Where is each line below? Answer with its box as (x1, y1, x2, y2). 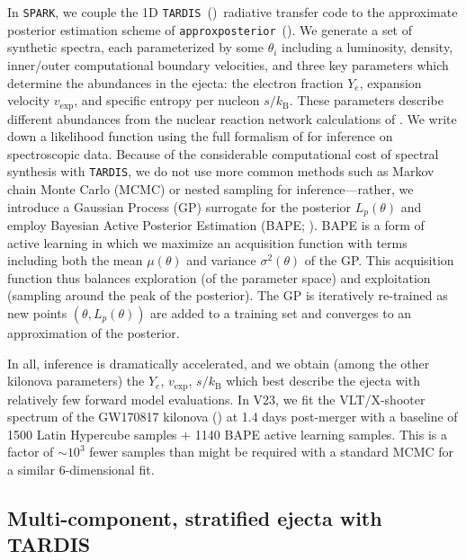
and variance (186, 251, 256, 270)
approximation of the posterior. (7, 324, 180, 342)
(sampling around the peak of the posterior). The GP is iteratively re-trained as (7, 286, 448, 305)
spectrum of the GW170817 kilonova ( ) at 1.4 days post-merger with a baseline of (7, 407, 458, 426)
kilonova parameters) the (7, 371, 145, 390)
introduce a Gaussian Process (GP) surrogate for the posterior (7, 197, 352, 216)
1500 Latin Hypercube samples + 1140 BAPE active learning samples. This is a (7, 424, 447, 443)
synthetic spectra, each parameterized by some (7, 38, 264, 57)
